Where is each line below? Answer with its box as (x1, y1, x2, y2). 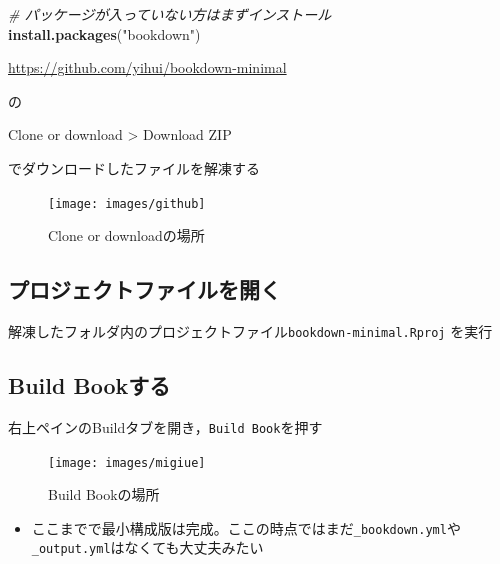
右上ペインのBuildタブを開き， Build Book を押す (8, 416, 323, 437)
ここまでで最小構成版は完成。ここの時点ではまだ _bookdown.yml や (31, 517, 461, 538)
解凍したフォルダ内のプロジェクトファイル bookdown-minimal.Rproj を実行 (8, 321, 493, 342)
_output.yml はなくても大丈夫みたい (31, 537, 264, 558)
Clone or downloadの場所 (48, 225, 205, 246)
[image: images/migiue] (48, 455, 206, 470)
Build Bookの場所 (48, 484, 160, 505)
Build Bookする (8, 370, 171, 401)
